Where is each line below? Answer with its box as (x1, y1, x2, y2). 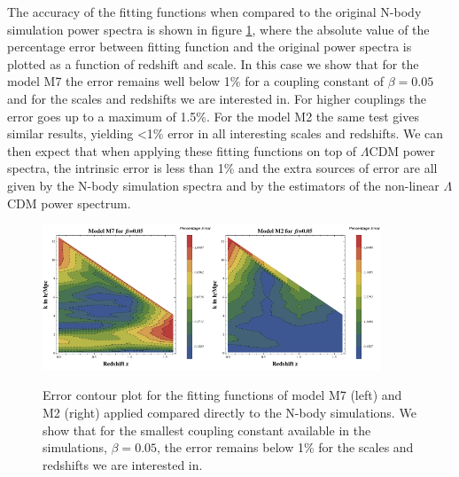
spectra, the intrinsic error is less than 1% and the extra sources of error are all (7, 159, 438, 177)
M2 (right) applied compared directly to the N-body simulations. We (43, 403, 416, 422)
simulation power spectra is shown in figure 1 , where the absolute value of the (7, 20, 430, 38)
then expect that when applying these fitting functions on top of (7, 141, 357, 160)
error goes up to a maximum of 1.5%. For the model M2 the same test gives (7, 106, 419, 125)
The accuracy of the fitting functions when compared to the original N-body (7, 3, 422, 20)
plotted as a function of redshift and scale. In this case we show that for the (7, 54, 419, 73)
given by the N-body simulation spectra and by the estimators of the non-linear (7, 176, 440, 194)
